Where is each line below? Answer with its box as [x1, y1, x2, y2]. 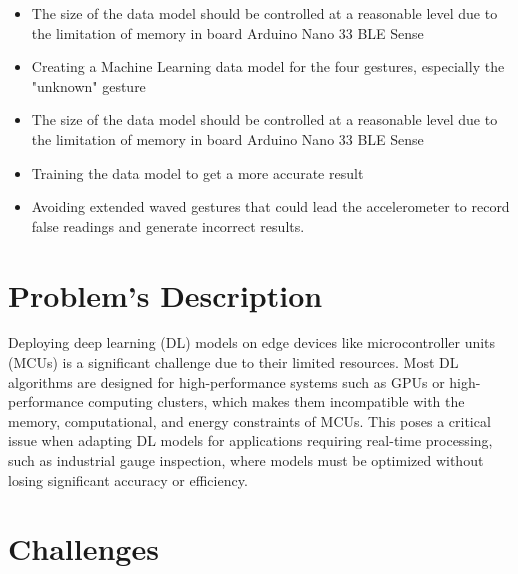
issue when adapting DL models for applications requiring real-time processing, [8, 430, 493, 451]
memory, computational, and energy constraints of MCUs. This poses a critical [8, 410, 491, 431]
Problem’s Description [8, 274, 323, 315]
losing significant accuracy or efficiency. [8, 469, 248, 490]
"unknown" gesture [31, 75, 146, 96]
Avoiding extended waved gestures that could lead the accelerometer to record [31, 196, 510, 217]
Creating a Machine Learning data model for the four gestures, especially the [31, 56, 505, 77]
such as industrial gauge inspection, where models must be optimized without [8, 450, 484, 471]
